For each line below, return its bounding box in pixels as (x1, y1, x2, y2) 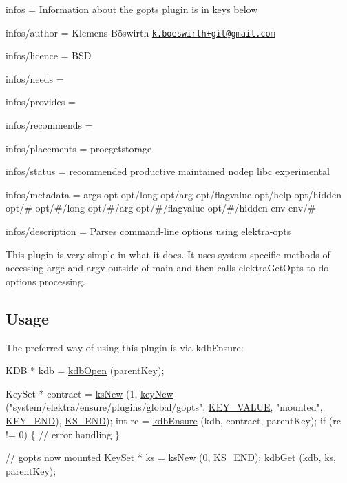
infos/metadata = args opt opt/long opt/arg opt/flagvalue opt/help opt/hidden (6, 187, 341, 201)
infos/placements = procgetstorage (6, 141, 152, 155)
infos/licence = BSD (6, 48, 92, 63)
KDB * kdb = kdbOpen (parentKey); (6, 363, 165, 378)
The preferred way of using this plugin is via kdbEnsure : (6, 340, 244, 354)
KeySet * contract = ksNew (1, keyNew (6, 386, 173, 400)
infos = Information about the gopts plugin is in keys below (6, 2, 258, 16)
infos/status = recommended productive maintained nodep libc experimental (6, 164, 330, 178)
